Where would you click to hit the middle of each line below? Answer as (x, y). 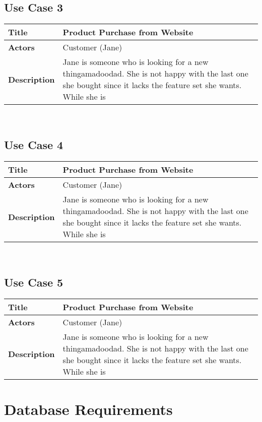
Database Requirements (88, 409)
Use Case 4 (34, 145)
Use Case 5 (34, 282)
